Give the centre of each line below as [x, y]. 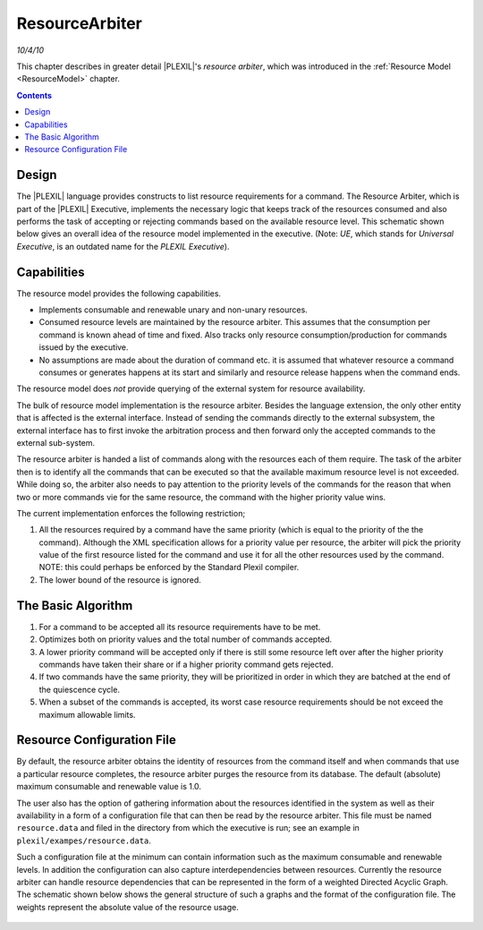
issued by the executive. [84, 347]
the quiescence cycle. [80, 689]
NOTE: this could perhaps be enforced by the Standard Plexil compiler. [169, 567]
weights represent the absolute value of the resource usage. [127, 907]
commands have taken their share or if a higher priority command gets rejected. [186, 664]
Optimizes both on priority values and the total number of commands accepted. [186, 639]
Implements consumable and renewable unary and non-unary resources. [173, 310]
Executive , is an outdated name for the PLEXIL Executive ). [123, 246]
